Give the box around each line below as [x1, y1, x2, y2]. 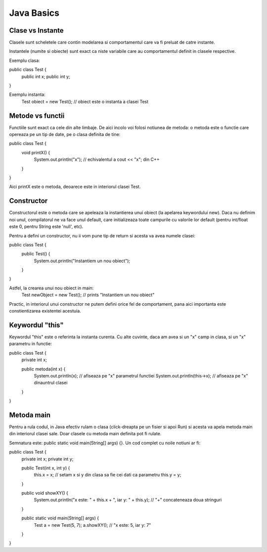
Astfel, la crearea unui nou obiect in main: [9, 285, 94, 291]
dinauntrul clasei [34, 380, 68, 386]
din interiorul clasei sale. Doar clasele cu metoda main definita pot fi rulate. [9, 431, 162, 437]
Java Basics [9, 7, 59, 18]
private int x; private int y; [21, 456, 74, 462]
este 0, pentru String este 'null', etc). [9, 224, 84, 230]
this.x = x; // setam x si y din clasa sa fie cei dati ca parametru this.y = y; [34, 472, 181, 478]
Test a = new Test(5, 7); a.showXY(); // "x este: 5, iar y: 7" [34, 522, 151, 528]
